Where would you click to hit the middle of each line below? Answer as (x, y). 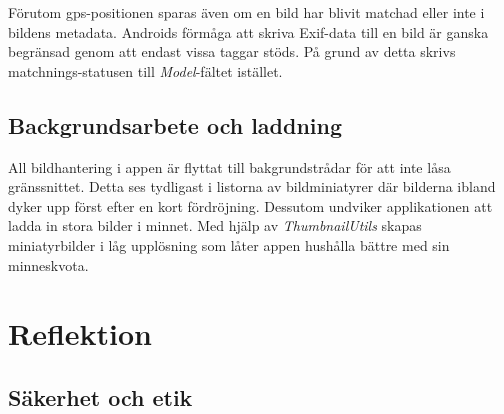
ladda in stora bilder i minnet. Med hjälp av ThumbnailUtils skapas (215, 225)
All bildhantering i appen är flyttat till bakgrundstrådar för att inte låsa (229, 166)
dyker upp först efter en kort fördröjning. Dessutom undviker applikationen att (250, 205)
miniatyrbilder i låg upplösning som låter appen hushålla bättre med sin (229, 244)
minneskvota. (48, 264)
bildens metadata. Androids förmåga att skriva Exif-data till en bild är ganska (248, 31)
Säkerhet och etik (100, 396)
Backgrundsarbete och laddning (175, 124)
